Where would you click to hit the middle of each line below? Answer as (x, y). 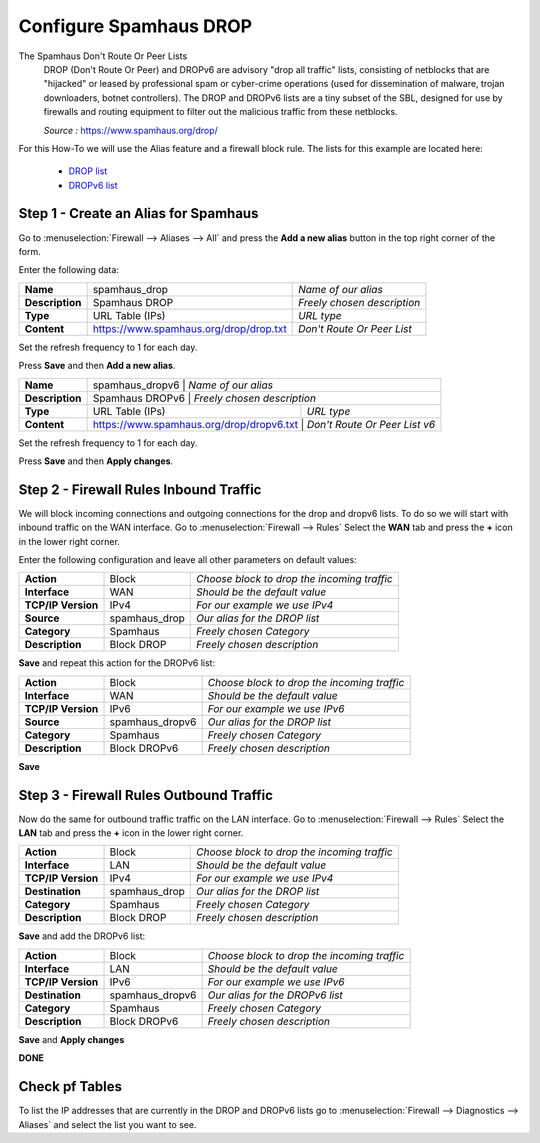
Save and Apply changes (71, 1039)
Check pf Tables (70, 1086)
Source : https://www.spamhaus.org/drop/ (131, 130)
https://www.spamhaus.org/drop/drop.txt (189, 328)
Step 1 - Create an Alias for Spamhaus (138, 213)
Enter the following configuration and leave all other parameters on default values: (187, 559)
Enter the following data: (69, 270)
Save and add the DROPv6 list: (82, 936)
